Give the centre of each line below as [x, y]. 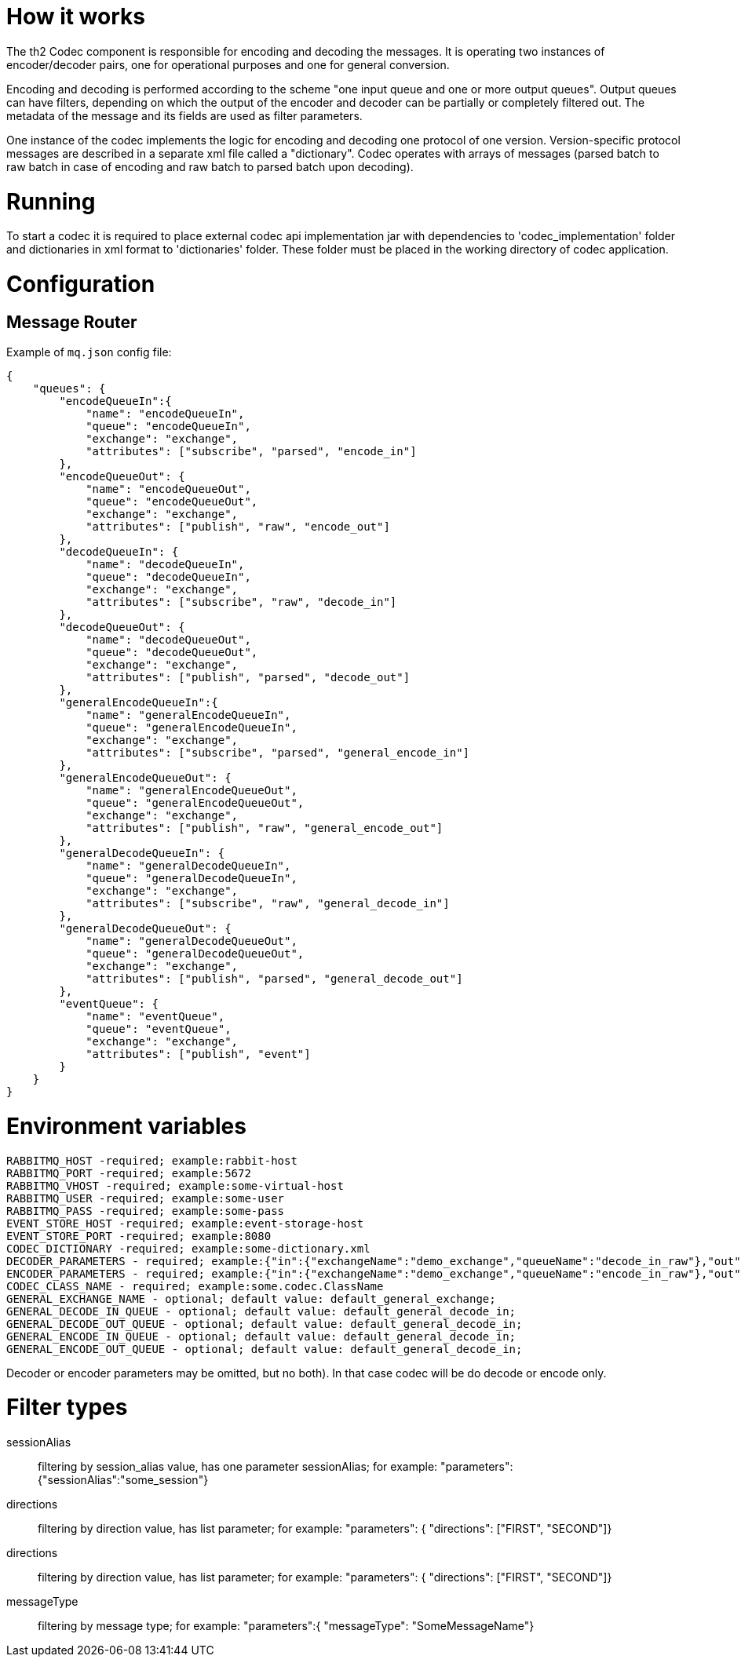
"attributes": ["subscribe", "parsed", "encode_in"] [251, 452]
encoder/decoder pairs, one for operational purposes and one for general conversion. [228, 64]
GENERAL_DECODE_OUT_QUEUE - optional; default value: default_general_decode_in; [265, 1324]
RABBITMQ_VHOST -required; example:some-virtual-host [175, 1185]
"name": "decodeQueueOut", [168, 640]
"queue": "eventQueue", [159, 1029]
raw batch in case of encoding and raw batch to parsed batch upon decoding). [210, 166]
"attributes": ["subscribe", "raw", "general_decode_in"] [268, 904]
